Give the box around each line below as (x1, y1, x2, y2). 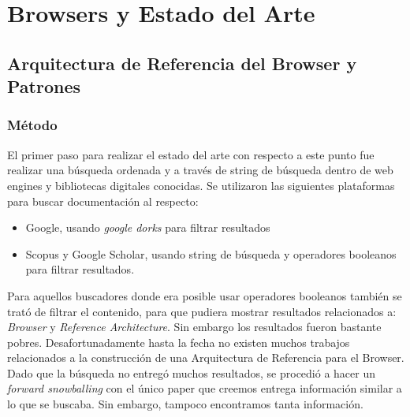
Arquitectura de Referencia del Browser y (7, 50, 357, 75)
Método (7, 115, 58, 135)
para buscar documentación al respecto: (7, 192, 199, 209)
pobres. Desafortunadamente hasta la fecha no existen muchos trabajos (7, 333, 350, 350)
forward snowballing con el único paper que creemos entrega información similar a (7, 380, 402, 397)
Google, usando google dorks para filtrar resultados (25, 219, 270, 236)
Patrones (7, 74, 81, 99)
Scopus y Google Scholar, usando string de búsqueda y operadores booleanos (25, 245, 397, 262)
